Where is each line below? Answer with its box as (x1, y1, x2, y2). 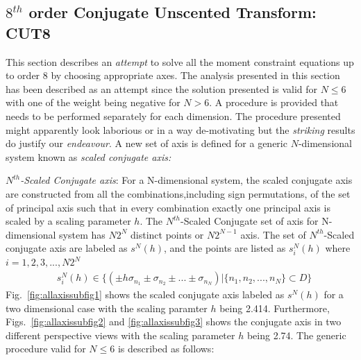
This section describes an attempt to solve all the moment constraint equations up (6, 54, 354, 69)
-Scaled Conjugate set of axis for (180, 214, 319, 228)
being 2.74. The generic (246, 327, 346, 342)
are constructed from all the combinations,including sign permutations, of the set (6, 186, 351, 200)
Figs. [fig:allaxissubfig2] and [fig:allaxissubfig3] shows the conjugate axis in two (6, 314, 342, 329)
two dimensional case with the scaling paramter (6, 300, 208, 315)
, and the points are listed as (164, 241, 286, 255)
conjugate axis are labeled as (6, 241, 128, 255)
